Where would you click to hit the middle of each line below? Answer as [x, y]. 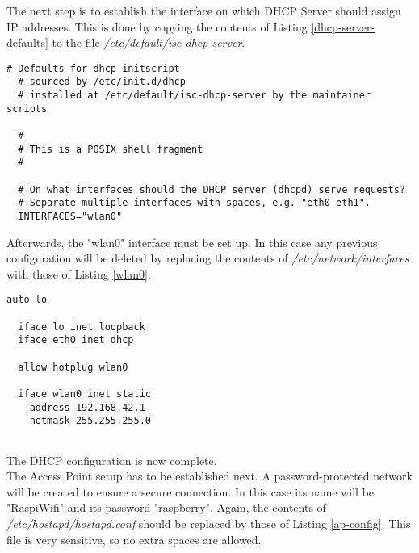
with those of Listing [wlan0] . [79, 273]
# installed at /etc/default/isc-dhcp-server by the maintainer [195, 96]
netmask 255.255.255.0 [90, 421]
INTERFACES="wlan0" [70, 216]
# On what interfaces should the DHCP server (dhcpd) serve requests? [212, 189]
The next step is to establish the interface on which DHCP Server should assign [204, 10]
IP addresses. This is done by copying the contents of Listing [157, 26]
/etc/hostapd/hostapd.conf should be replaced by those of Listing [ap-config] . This [209, 524]
